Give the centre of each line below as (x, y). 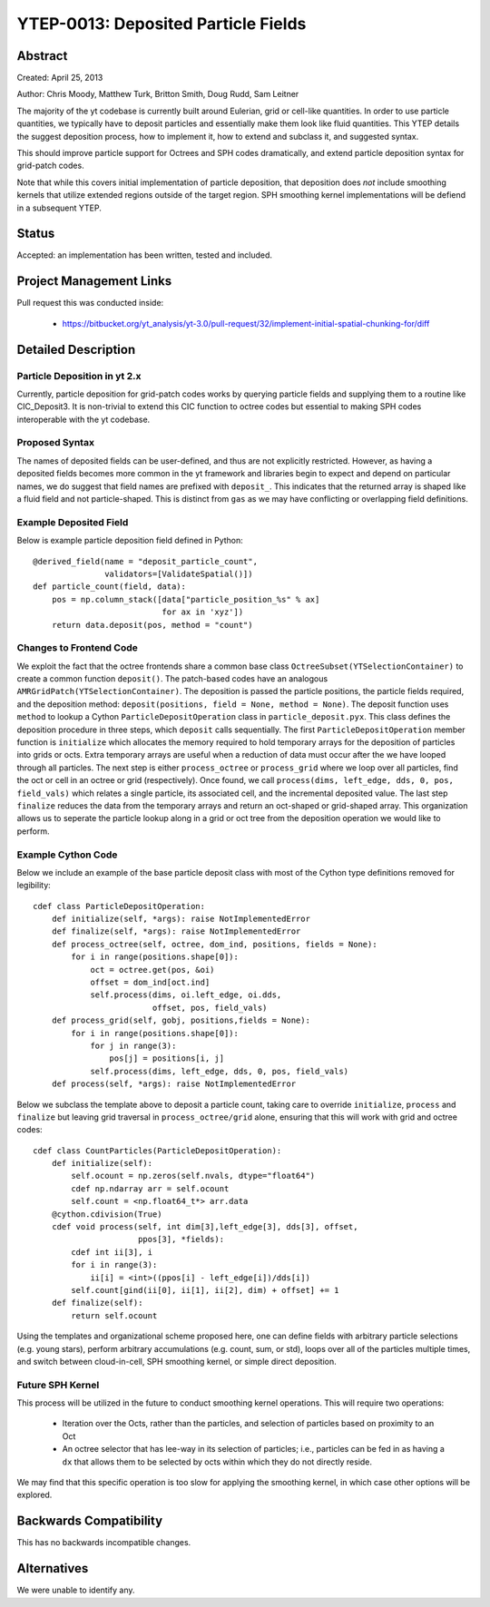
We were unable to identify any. (76, 1590)
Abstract (42, 56)
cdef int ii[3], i (112, 1252)
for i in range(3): (114, 1265)
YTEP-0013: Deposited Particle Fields (162, 24)
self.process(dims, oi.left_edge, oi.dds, (186, 995)
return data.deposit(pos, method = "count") (152, 625)
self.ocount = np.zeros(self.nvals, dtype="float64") (193, 1176)
